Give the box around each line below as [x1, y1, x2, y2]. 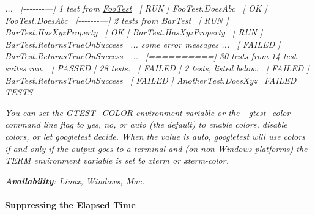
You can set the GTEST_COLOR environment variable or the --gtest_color [5, 106, 291, 118]
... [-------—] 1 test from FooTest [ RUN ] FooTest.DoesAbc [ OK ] [5, 2, 267, 14]
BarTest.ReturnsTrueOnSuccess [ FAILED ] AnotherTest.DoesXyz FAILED [5, 73, 297, 86]
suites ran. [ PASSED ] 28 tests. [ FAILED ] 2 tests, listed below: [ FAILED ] [5, 61, 309, 74]
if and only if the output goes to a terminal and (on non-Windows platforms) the [5, 142, 308, 155]
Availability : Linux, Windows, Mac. [5, 174, 145, 187]
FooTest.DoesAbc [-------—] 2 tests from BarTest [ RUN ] [5, 13, 229, 26]
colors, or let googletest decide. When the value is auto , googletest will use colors [5, 129, 305, 142]
